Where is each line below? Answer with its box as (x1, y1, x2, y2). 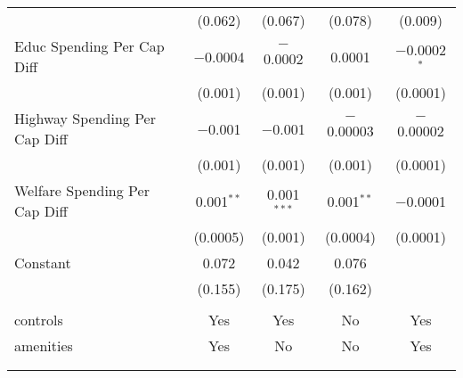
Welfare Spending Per (14, 180, 150, 201)
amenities (14, 335, 73, 356)
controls (14, 309, 63, 330)
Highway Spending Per (14, 108, 156, 128)
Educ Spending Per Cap (14, 36, 165, 56)
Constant (14, 252, 71, 273)
